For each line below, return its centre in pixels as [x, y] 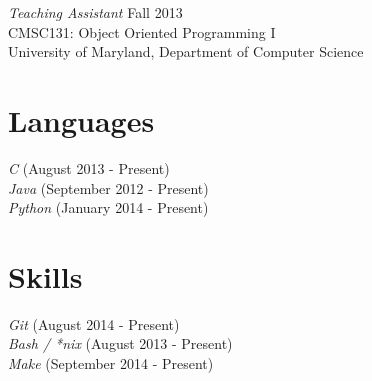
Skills [45, 275]
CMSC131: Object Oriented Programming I [142, 31]
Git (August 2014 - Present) [94, 323]
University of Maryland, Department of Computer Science [186, 51]
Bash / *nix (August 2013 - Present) [120, 343]
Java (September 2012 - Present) [108, 187]
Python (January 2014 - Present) [108, 207]
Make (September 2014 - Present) [111, 363]
